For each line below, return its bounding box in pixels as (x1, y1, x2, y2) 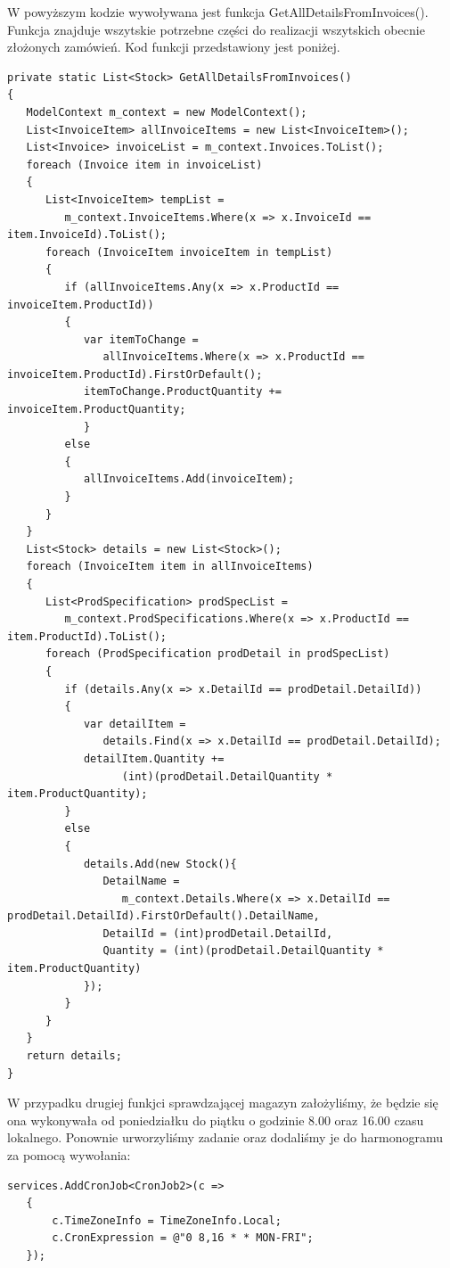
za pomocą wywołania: (7, 1146, 131, 1164)
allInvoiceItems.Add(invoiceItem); (83, 473, 295, 486)
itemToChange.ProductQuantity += (83, 385, 282, 399)
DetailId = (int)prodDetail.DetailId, (102, 926, 333, 940)
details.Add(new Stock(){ (83, 857, 237, 870)
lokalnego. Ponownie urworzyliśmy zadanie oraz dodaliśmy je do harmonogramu (7, 1128, 444, 1147)
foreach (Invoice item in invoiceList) (26, 158, 263, 171)
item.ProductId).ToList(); (7, 630, 167, 643)
